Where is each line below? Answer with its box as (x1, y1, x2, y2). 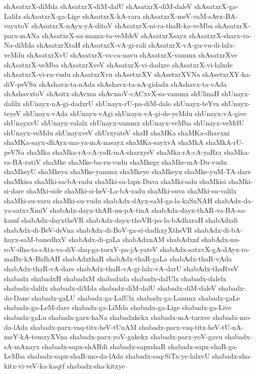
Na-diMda (4, 40, 35, 50)
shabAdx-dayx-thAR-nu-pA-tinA (50, 205, 150, 215)
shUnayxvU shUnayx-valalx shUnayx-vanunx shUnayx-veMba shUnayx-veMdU (4, 118, 244, 128)
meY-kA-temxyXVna (4, 331, 68, 342)
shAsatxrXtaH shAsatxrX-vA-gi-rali (37, 40, 147, 50)
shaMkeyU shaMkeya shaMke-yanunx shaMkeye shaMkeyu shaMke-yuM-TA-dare (4, 166, 251, 177)
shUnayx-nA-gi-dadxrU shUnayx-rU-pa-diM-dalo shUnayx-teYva (23, 98, 219, 108)
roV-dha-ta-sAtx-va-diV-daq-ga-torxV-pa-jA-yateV (4, 244, 158, 254)
